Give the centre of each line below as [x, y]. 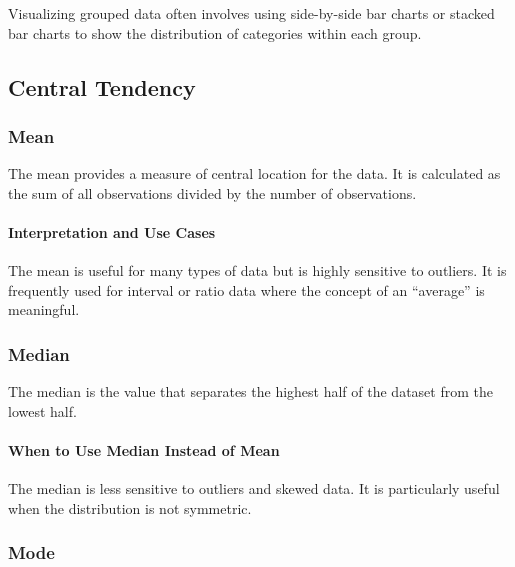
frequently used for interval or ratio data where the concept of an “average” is [246, 289]
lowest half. [42, 410]
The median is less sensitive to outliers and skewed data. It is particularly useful [254, 488]
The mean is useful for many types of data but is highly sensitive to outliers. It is [257, 270]
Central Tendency [102, 86]
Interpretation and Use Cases [112, 231]
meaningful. [44, 309]
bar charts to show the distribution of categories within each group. [215, 32]
